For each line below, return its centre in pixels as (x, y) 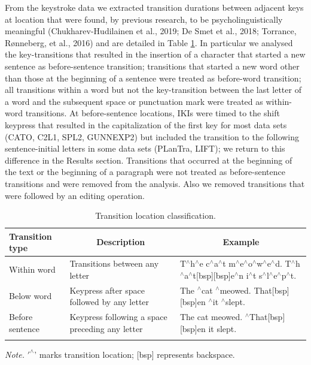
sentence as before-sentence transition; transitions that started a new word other (152, 66)
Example (241, 242)
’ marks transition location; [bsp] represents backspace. (135, 354)
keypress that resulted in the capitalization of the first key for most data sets (146, 124)
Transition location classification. (155, 215)
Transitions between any (114, 263)
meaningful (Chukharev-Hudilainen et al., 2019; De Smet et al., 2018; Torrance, (151, 31)
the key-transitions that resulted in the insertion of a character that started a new (155, 54)
